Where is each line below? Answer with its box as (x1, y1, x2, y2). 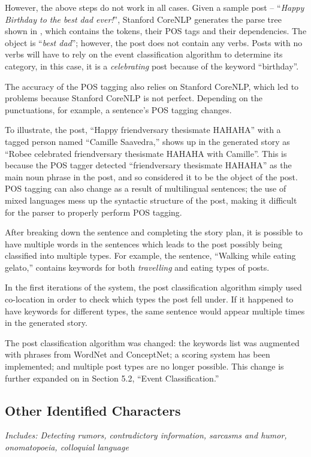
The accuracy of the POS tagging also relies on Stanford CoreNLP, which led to (5, 80, 299, 92)
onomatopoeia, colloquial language (5, 441, 129, 453)
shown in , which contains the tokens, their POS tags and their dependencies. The (5, 25, 307, 37)
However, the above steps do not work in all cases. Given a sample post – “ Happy (5, 1, 304, 13)
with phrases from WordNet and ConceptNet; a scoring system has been (5, 348, 270, 361)
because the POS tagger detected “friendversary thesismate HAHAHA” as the (5, 159, 292, 171)
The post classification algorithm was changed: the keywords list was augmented (5, 336, 300, 349)
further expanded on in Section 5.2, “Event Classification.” (5, 371, 219, 384)
